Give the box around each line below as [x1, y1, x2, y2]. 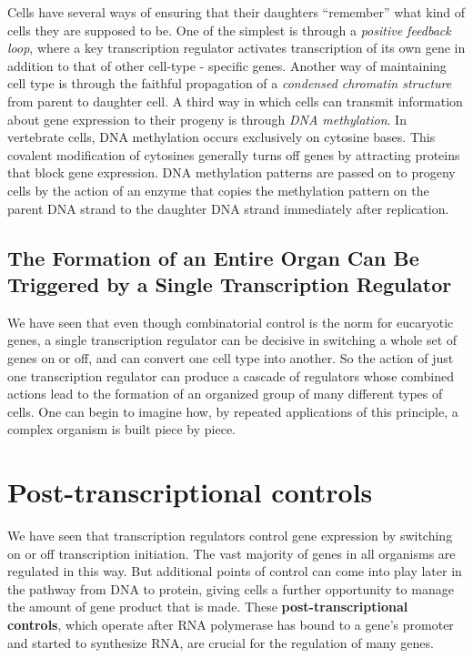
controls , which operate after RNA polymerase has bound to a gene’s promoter [7, 614, 454, 633]
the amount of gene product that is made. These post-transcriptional [7, 597, 408, 616]
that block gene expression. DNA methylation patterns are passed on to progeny [7, 163, 456, 182]
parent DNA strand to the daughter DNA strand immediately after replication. [7, 198, 449, 218]
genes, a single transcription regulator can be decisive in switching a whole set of [7, 330, 458, 349]
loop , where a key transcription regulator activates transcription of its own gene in [7, 38, 466, 57]
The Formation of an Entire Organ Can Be [7, 243, 419, 271]
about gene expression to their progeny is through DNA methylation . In [7, 109, 407, 128]
